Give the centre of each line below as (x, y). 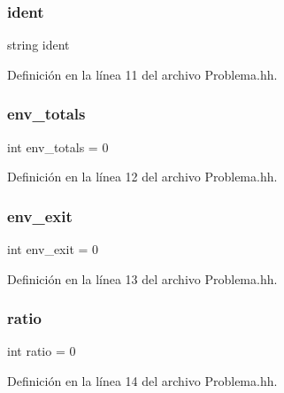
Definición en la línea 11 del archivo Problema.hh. (142, 74)
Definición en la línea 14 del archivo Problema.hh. (142, 381)
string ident (38, 45)
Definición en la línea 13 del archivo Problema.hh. (142, 278)
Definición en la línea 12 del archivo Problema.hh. (142, 177)
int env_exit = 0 (53, 249)
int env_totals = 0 (58, 146)
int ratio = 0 (42, 351)
